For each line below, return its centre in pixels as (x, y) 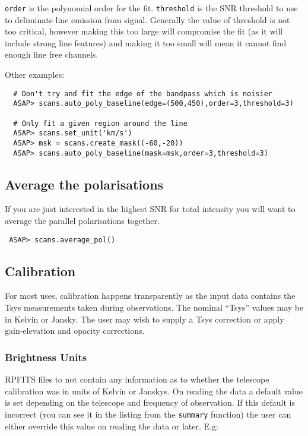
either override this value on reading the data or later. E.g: (112, 426)
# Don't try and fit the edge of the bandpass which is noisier (143, 94)
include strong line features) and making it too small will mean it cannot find (146, 42)
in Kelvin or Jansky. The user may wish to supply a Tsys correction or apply (145, 319)
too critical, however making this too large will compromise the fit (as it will (144, 31)
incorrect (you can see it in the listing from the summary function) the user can (148, 414)
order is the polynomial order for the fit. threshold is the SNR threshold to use (151, 8)
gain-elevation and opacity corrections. (75, 331)
